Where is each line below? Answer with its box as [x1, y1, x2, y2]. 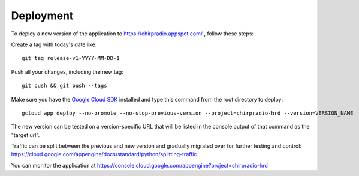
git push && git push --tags [22, 82, 107, 90]
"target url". [11, 131, 40, 138]
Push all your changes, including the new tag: [11, 68, 124, 75]
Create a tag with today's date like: [11, 41, 97, 48]
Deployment [11, 9, 74, 22]
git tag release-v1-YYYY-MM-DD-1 [22, 55, 120, 62]
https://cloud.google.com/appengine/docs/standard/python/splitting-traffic [11, 151, 197, 158]
